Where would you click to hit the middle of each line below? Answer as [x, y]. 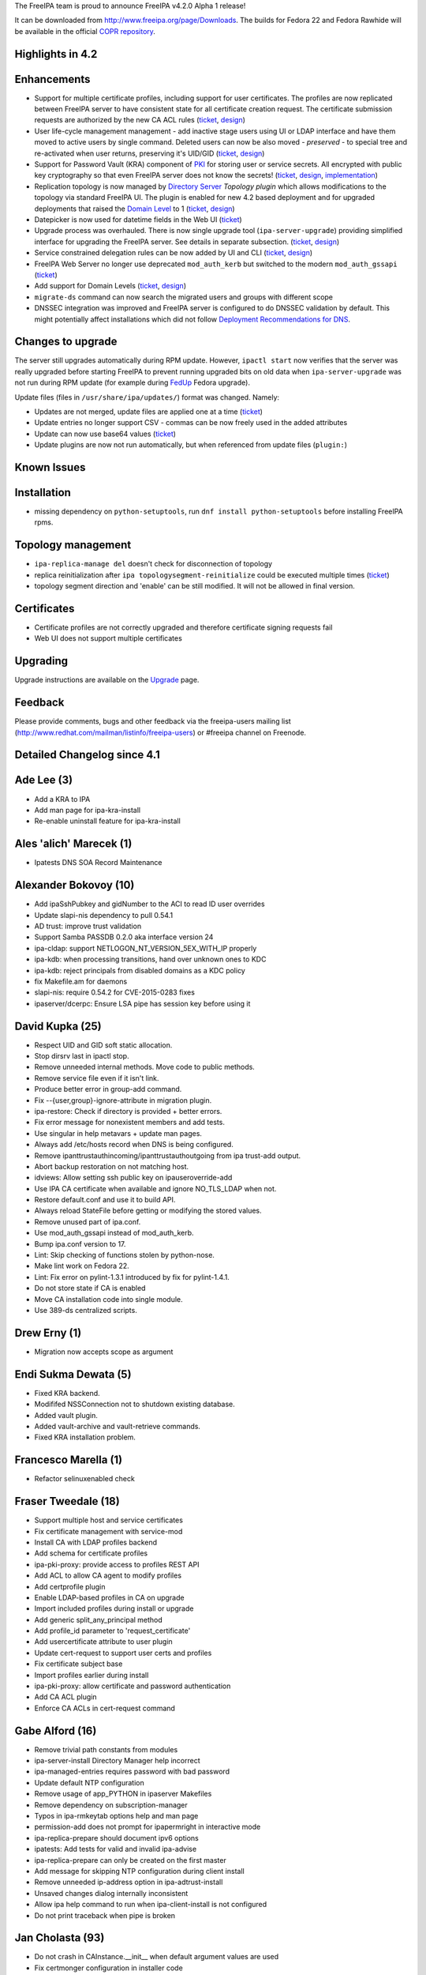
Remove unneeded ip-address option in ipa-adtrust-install [129, 1882]
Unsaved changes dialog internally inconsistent [111, 1893]
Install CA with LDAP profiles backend [96, 1542]
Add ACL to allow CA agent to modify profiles [108, 1575]
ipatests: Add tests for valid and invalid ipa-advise [116, 1849]
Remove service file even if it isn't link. [97, 1078]
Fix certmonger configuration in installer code [108, 1968]
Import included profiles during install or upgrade [114, 1608]
